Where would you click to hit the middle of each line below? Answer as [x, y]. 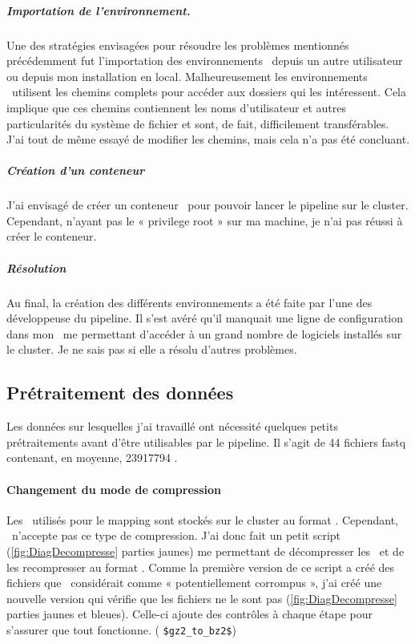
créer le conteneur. [52, 236]
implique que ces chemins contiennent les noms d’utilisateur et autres [177, 107]
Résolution [36, 267]
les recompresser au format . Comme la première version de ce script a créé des [201, 567]
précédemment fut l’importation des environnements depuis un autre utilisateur [205, 61]
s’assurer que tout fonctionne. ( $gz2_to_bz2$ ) [121, 629]
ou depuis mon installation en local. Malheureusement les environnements [187, 76]
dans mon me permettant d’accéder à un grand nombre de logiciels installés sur [204, 333]
